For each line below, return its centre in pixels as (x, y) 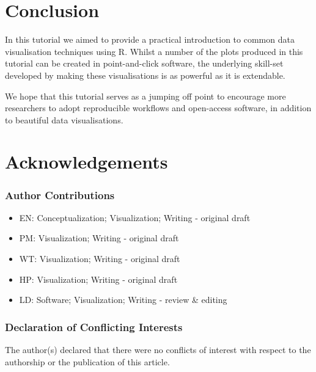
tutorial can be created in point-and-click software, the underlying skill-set (144, 63)
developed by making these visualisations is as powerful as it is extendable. (145, 75)
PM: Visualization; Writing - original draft (99, 238)
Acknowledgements (86, 162)
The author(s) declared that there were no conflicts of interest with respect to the (158, 350)
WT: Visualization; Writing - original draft (100, 259)
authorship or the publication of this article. (87, 361)
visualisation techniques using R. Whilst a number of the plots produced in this (154, 51)
